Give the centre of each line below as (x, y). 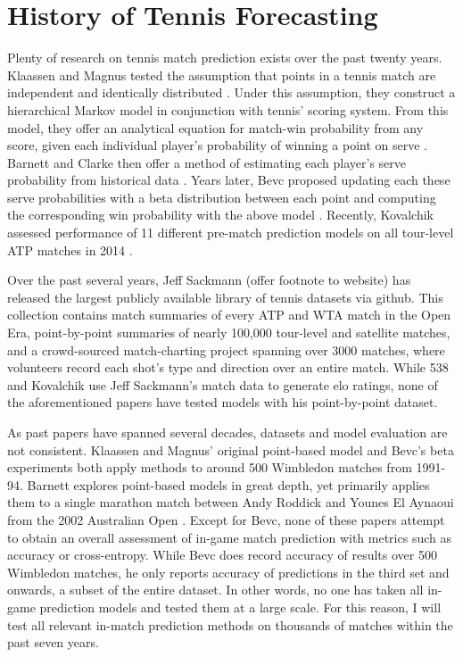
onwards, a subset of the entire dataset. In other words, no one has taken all (215, 590)
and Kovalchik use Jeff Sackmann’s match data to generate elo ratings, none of (223, 384)
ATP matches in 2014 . (70, 249)
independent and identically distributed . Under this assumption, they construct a (231, 92)
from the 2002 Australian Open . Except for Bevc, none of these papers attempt (226, 519)
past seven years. (53, 642)
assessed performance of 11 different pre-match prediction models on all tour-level (231, 233)
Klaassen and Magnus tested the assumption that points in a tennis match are (222, 75)
